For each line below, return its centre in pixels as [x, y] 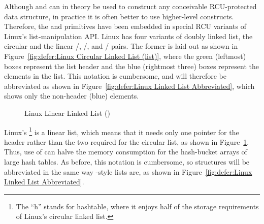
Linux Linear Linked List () [67, 113]
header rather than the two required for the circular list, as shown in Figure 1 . [127, 141]
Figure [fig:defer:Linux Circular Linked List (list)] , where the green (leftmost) [125, 56]
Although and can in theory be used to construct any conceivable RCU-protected [130, 6]
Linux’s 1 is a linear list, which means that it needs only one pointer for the [122, 131]
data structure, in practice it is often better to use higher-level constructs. [119, 16]
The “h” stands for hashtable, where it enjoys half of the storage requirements [137, 206]
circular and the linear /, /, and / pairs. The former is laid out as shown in [121, 46]
